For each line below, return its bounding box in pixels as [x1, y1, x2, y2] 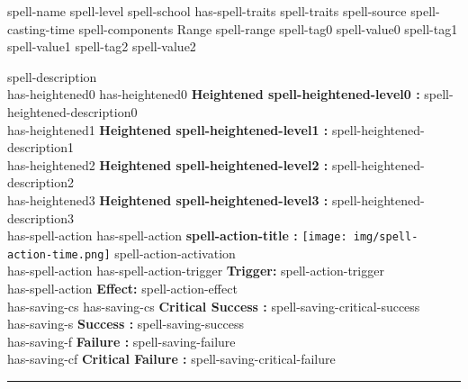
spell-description [7, 67, 97, 86]
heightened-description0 [7, 102, 138, 121]
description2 [7, 173, 75, 192]
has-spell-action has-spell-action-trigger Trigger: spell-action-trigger [7, 261, 384, 280]
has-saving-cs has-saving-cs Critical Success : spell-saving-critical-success [7, 296, 420, 315]
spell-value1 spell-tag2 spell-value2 [7, 37, 196, 56]
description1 [7, 138, 75, 157]
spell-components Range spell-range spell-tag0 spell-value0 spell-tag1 [78, 19, 458, 38]
